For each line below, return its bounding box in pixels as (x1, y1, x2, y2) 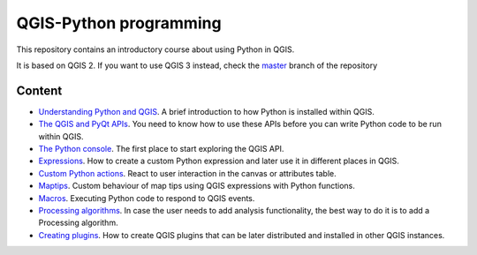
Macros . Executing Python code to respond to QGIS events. (38, 192, 255, 203)
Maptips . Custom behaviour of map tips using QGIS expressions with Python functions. (38, 181, 355, 191)
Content (16, 83, 63, 98)
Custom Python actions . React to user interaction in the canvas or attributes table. (38, 168, 337, 178)
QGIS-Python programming (16, 13, 222, 33)
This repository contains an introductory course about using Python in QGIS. (16, 44, 295, 55)
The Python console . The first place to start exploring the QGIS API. (38, 144, 284, 154)
